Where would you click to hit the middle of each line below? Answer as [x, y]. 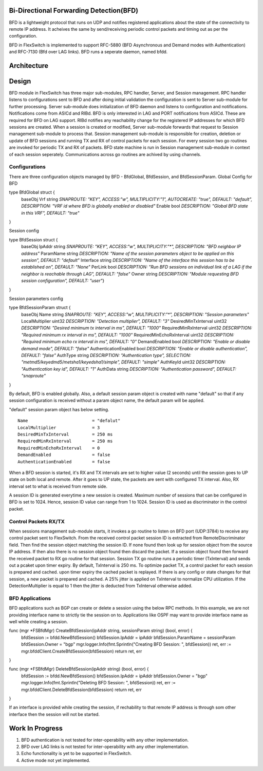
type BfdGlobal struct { [32, 192]
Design [20, 81]
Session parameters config [36, 298]
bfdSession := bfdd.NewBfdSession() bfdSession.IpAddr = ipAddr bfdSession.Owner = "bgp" [114, 676]
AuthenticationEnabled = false [64, 462]
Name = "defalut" [69, 421]
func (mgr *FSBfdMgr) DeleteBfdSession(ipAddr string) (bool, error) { [79, 669]
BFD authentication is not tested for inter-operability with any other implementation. [105, 740]
